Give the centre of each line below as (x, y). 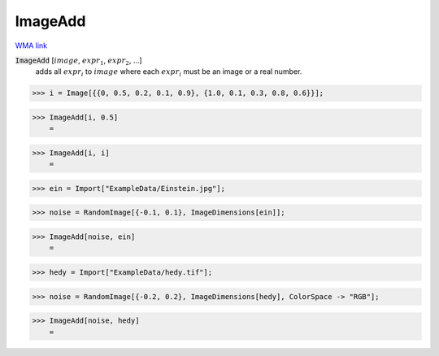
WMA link (31, 46)
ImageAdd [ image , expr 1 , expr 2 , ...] (78, 61)
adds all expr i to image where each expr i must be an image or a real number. (169, 73)
